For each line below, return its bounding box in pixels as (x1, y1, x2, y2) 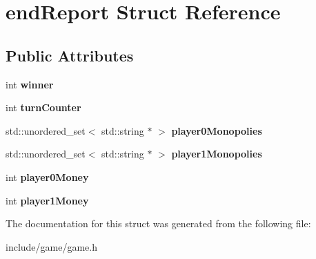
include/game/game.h (6, 239, 97, 253)
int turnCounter (6, 100, 81, 115)
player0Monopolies (171, 123, 262, 137)
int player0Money (6, 169, 89, 184)
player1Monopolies (171, 146, 262, 161)
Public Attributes (6, 44, 134, 66)
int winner (6, 77, 54, 91)
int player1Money (6, 193, 89, 207)
